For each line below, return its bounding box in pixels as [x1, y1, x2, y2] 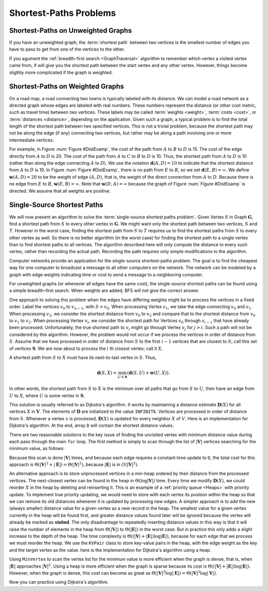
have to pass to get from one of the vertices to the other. [9, 46, 125, 52]
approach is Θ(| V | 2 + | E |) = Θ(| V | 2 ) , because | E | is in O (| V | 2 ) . [9, 461, 139, 467]
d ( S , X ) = [97, 370, 117, 376]
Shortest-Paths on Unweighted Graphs [9, 26, 132, 35]
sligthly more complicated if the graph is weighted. [9, 69, 113, 75]
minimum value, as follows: [9, 446, 65, 452]
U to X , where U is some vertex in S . [9, 393, 85, 398]
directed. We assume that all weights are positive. [9, 188, 111, 194]
